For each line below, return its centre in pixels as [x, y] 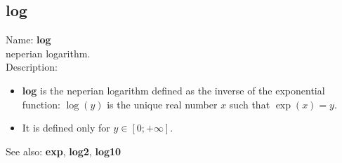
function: [41, 104]
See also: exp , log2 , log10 [64, 151]
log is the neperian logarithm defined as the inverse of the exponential [173, 90]
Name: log [28, 40]
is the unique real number [162, 104]
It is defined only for [66, 128]
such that [250, 104]
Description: [32, 67]
